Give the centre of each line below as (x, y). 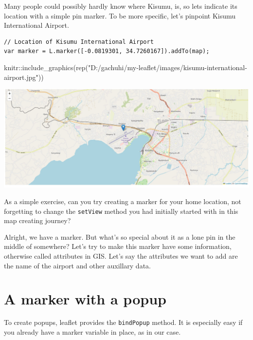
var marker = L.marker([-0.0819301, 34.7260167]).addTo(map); (107, 51)
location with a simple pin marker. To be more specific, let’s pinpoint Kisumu (120, 15)
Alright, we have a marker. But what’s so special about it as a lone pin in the (120, 236)
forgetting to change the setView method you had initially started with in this (121, 211)
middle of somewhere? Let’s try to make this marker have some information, (118, 246)
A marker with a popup (85, 299)
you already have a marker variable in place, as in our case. (92, 332)
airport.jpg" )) (24, 77)
